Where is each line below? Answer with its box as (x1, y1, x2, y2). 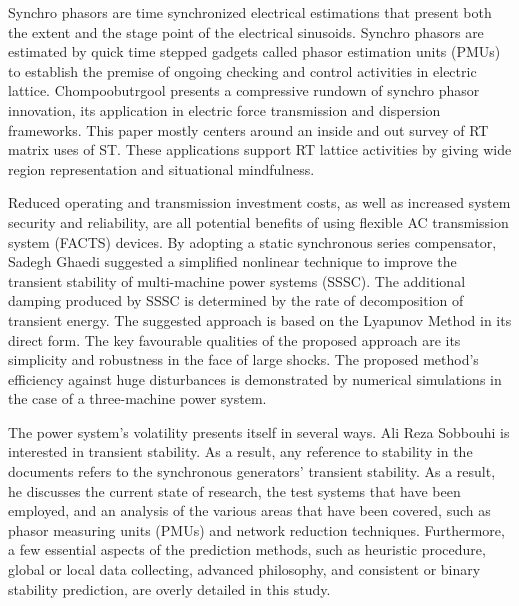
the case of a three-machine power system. (8, 388, 267, 409)
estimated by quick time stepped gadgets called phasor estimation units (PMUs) (8, 41, 501, 62)
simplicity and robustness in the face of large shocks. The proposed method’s (8, 349, 479, 370)
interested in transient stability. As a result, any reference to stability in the (8, 441, 473, 462)
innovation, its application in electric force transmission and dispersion (8, 99, 441, 120)
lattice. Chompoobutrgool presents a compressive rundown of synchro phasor (8, 80, 480, 101)
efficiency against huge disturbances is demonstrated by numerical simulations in (8, 368, 502, 389)
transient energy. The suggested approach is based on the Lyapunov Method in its (8, 309, 512, 330)
